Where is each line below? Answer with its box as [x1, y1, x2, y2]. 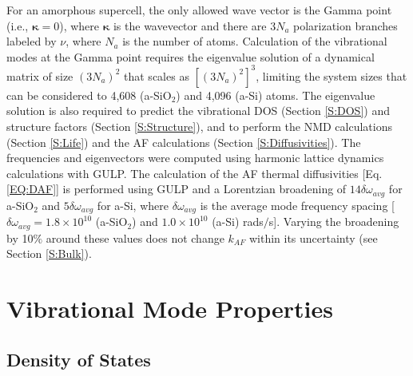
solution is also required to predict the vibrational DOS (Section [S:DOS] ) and [6, 102, 390, 119]
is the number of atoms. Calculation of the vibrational [122, 33, 387, 49]
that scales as [124, 67, 189, 84]
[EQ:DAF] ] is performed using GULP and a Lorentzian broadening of [6, 180, 347, 197]
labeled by [6, 33, 57, 49]
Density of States [6, 346, 151, 371]
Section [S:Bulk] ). [6, 245, 92, 262]
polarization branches [293, 17, 398, 34]
